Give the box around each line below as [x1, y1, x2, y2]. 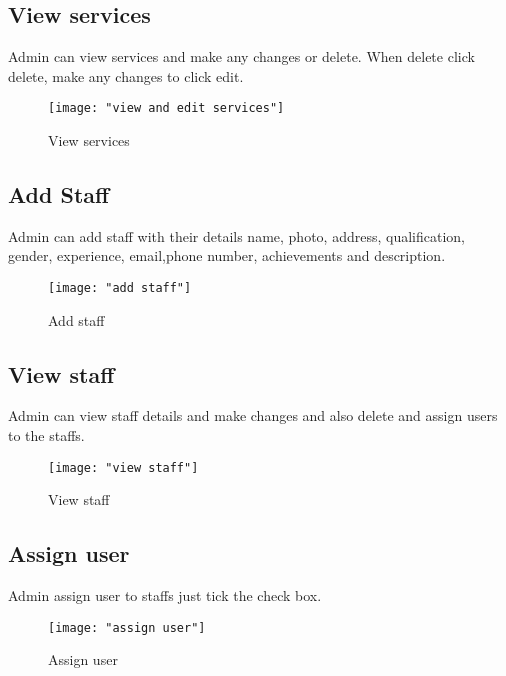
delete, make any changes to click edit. [8, 65, 244, 86]
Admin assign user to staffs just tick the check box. [8, 585, 322, 606]
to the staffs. [8, 425, 85, 446]
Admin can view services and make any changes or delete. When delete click [8, 46, 475, 67]
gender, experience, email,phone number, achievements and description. [8, 245, 446, 266]
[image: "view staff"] [48, 460, 199, 475]
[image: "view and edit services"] [48, 101, 285, 116]
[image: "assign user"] [48, 620, 206, 635]
